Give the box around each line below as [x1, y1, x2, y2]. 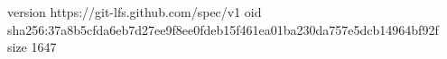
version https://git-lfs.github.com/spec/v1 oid [7, 3, 262, 21]
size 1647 [7, 38, 57, 56]
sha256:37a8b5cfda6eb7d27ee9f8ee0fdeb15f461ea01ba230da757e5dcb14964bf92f [7, 20, 439, 38]
